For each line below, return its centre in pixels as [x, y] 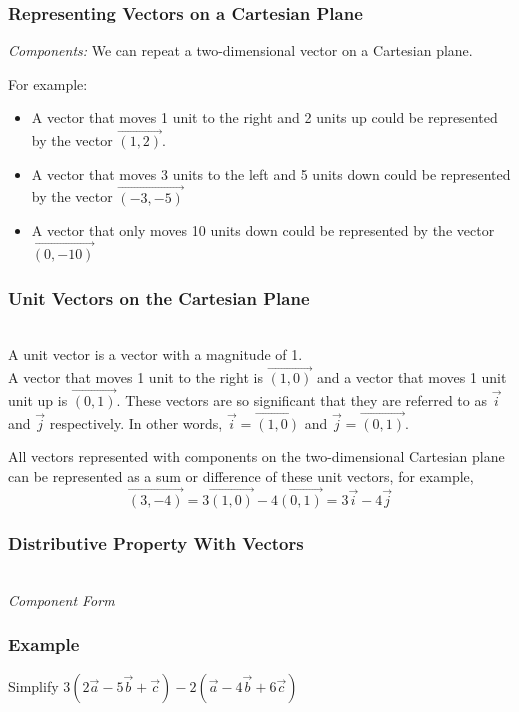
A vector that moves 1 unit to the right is [135, 377]
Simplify [33, 685]
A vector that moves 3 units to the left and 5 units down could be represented [271, 173]
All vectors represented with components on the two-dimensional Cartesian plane [256, 456]
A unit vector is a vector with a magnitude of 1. [155, 354]
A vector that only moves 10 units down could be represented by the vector [263, 230]
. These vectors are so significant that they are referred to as [301, 400]
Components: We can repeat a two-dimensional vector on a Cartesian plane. [240, 50]
